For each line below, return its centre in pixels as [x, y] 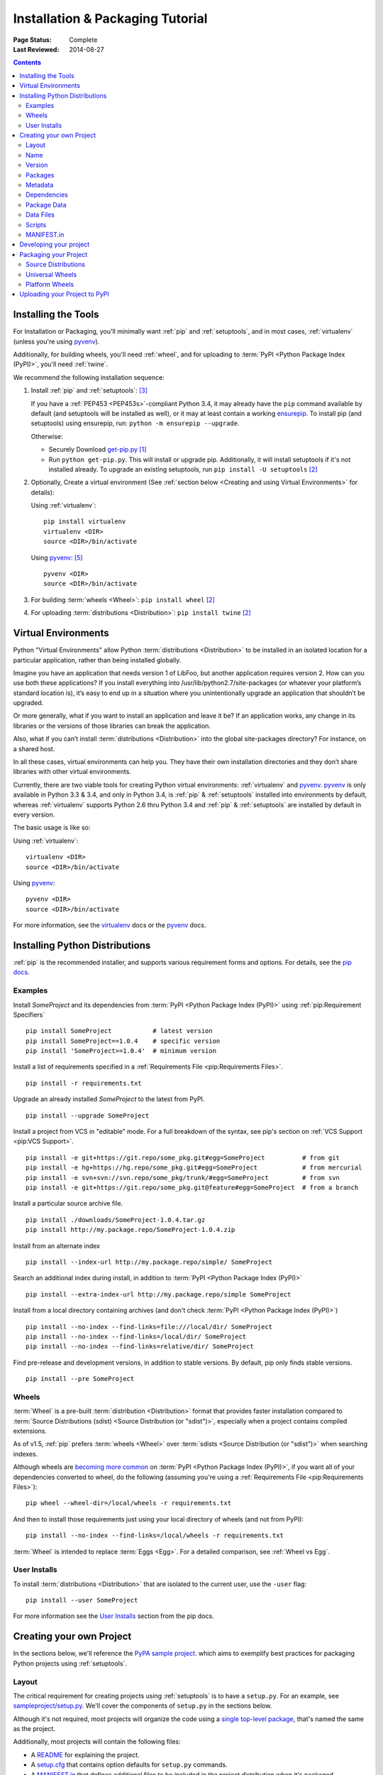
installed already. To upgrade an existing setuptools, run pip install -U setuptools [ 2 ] [183, 469]
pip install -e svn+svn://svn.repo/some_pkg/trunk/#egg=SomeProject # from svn [183, 1178]
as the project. [34, 1729]
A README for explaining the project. [85, 1754]
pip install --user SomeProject [82, 1600]
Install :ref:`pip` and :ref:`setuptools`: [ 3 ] [89, 390]
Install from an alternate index [57, 1245]
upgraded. [28, 703]
